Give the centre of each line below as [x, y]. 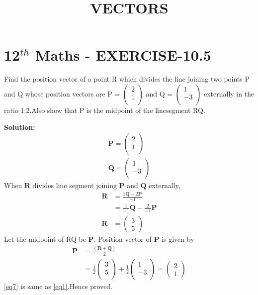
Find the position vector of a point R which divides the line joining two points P [127, 79]
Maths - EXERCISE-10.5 [123, 55]
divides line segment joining [75, 185]
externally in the [229, 93]
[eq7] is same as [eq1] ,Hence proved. [58, 286]
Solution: [20, 127]
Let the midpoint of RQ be [45, 239]
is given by [178, 239]
